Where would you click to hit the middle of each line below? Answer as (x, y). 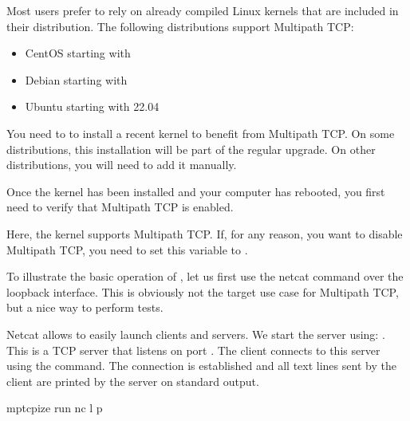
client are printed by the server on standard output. (133, 381)
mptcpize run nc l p (55, 408)
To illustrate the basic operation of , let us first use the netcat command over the (205, 276)
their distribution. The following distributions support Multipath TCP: (180, 26)
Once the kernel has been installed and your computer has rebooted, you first (196, 191)
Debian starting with (76, 79)
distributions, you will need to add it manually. (122, 165)
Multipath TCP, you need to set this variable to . (127, 249)
